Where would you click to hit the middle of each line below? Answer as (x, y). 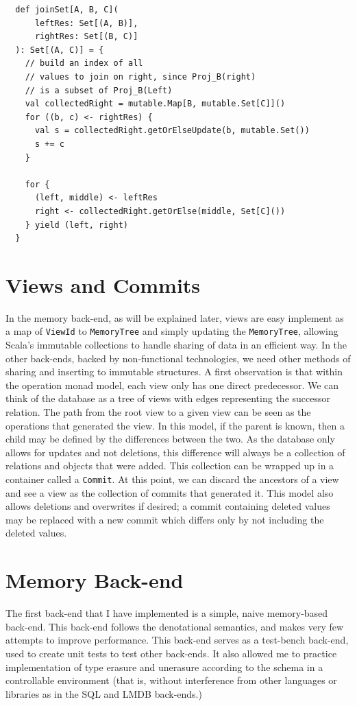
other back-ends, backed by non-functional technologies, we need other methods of (178, 358)
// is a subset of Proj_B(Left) (99, 90)
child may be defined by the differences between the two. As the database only (170, 439)
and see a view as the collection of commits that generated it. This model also (170, 492)
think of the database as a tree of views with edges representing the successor (168, 398)
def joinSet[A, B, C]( (67, 10)
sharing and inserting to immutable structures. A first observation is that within (174, 372)
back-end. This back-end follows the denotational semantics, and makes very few (175, 626)
